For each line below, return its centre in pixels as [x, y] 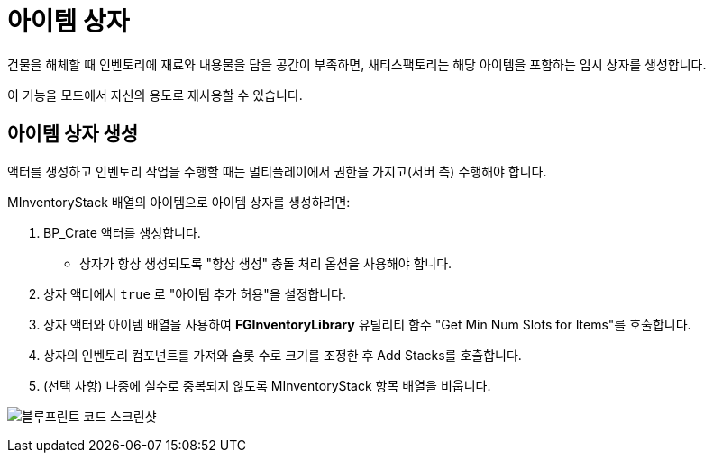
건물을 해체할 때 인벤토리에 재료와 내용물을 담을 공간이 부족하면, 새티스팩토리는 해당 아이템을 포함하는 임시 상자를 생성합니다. [357, 64]
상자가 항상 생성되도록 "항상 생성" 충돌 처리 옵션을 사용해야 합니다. [266, 263]
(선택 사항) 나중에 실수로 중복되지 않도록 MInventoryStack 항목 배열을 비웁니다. [267, 385]
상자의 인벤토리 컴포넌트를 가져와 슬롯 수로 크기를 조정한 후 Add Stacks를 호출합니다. [283, 355]
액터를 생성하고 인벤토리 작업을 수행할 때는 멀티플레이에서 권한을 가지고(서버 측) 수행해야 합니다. [277, 171]
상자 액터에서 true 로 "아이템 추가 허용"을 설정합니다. [195, 293]
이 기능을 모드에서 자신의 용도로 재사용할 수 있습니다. [155, 95]
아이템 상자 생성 [73, 134]
